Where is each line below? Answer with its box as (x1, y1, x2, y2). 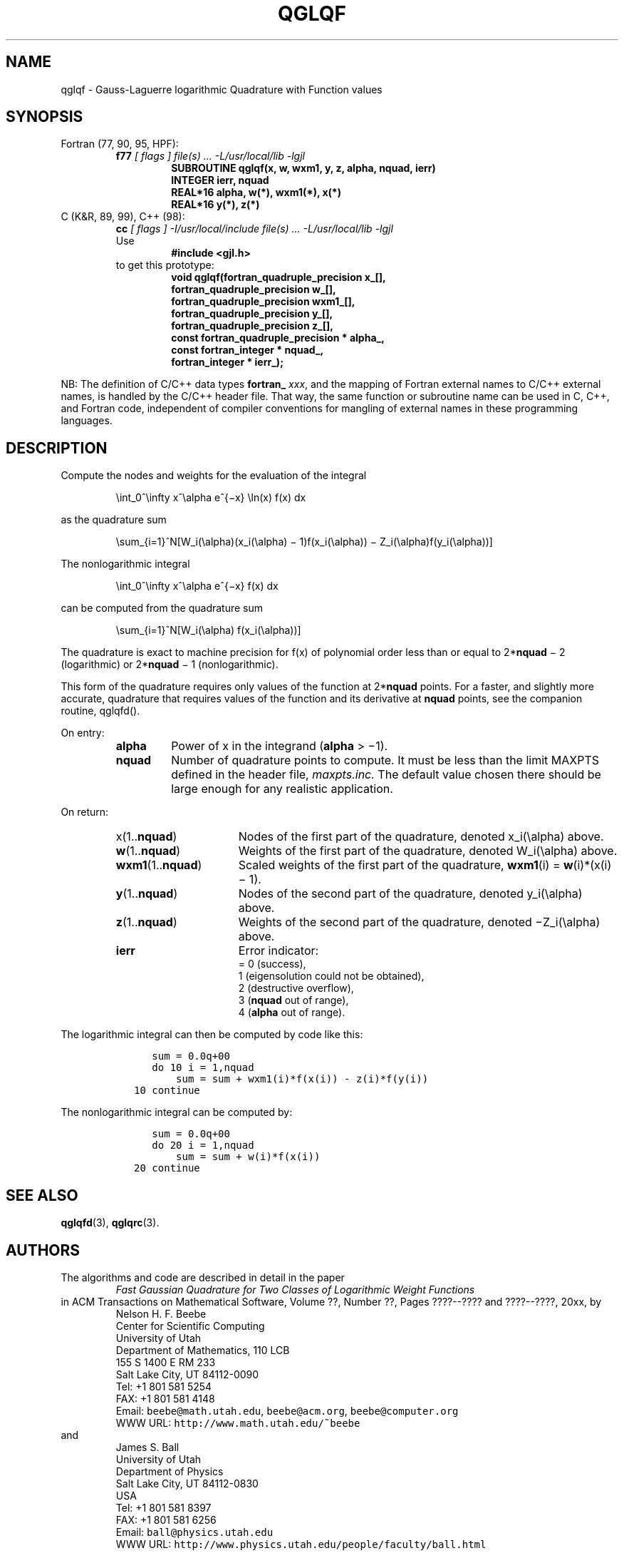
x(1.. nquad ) (115, 829, 177, 844)
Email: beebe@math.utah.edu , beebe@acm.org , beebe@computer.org (115, 1404, 459, 1417)
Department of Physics (115, 1465, 224, 1477)
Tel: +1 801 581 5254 (115, 1380, 212, 1393)
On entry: (61, 727, 105, 739)
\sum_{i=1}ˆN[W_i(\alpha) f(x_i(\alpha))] (115, 624, 301, 637)
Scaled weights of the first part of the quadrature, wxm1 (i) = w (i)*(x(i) (238, 858, 612, 873)
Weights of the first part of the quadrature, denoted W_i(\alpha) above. (238, 844, 618, 858)
